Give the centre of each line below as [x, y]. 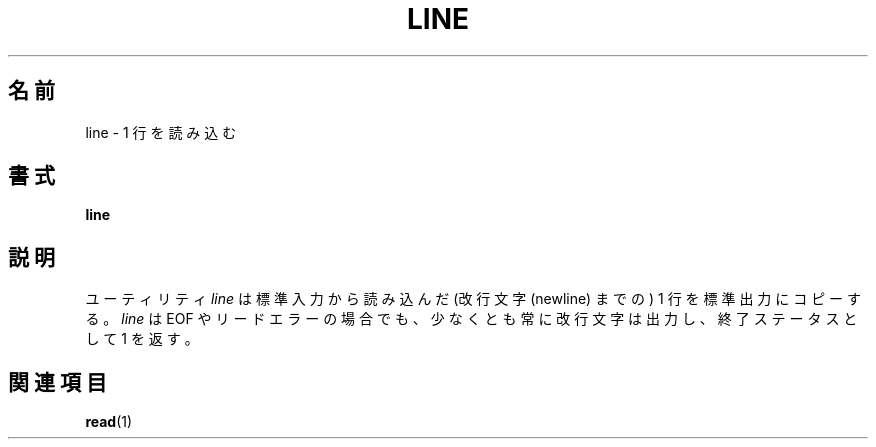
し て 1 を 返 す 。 [142, 339]
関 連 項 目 [57, 382]
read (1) [109, 422]
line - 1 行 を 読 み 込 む [161, 132]
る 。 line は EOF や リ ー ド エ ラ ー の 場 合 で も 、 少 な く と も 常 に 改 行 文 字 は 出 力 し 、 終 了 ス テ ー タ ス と [471, 319]
